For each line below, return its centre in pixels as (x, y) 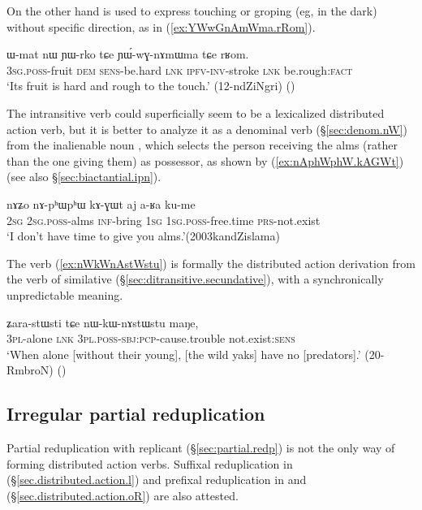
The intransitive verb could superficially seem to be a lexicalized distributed (196, 112)
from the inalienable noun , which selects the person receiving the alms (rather (202, 145)
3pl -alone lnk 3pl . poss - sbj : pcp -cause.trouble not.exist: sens (151, 338)
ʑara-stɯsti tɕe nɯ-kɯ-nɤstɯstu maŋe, (103, 322)
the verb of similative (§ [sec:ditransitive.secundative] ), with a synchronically (195, 279)
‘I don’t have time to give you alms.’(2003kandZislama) (143, 236)
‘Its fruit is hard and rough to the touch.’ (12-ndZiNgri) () (151, 86)
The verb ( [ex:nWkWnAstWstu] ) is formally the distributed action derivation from (211, 263)
